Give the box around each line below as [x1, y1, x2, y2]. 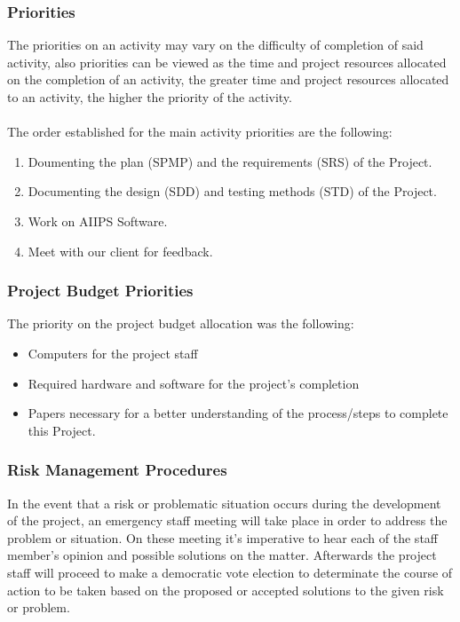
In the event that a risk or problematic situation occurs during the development [7, 493, 441, 512]
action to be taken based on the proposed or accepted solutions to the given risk [7, 580, 444, 599]
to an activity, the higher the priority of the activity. [7, 88, 292, 106]
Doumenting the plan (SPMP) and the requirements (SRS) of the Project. [28, 152, 432, 170]
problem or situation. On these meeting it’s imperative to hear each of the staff [7, 528, 438, 547]
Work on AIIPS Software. [28, 211, 168, 230]
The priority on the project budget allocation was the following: [7, 314, 354, 333]
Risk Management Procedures [7, 459, 227, 481]
